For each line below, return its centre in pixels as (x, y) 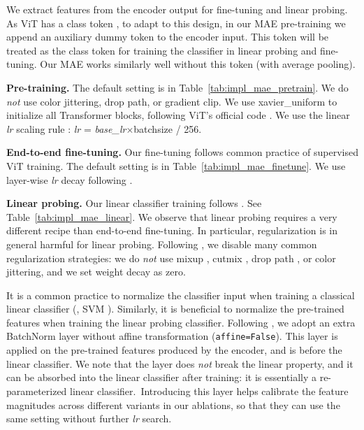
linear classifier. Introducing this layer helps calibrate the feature (209, 390)
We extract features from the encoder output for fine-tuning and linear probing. (177, 9)
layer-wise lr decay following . (70, 179)
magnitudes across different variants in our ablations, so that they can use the (173, 404)
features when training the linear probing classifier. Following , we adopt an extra (181, 322)
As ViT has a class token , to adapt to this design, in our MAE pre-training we (176, 23)
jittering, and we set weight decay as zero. (96, 272)
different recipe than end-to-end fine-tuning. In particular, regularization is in (172, 230)
